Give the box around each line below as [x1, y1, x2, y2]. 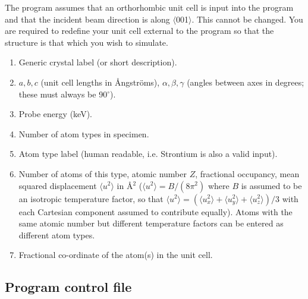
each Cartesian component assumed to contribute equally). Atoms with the [18, 205, 293, 218]
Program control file [5, 278, 132, 296]
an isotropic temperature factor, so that [18, 192, 164, 204]
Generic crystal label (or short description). [18, 56, 177, 68]
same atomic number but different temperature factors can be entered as [18, 217, 284, 229]
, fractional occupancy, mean [195, 167, 300, 180]
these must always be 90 [18, 87, 108, 100]
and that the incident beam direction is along [5, 12, 170, 25]
